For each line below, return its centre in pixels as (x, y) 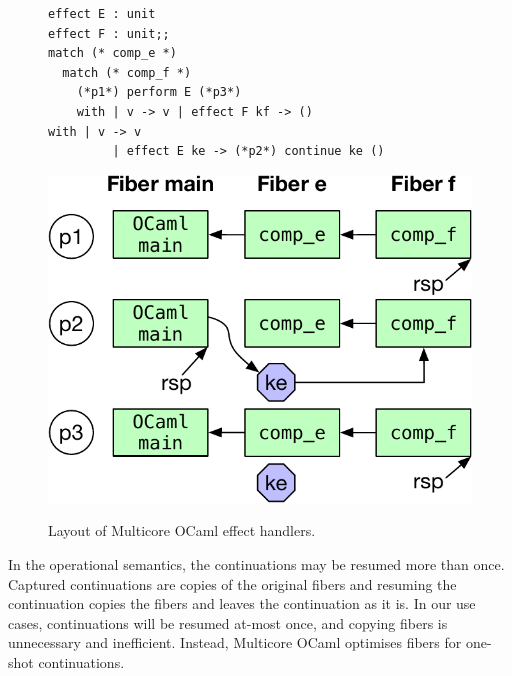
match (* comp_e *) (112, 53)
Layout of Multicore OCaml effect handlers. (182, 530)
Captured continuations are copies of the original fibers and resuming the (232, 583)
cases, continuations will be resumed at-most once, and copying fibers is (228, 622)
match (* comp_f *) (127, 72)
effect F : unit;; (109, 33)
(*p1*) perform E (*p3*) (159, 92)
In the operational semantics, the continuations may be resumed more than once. (256, 564)
